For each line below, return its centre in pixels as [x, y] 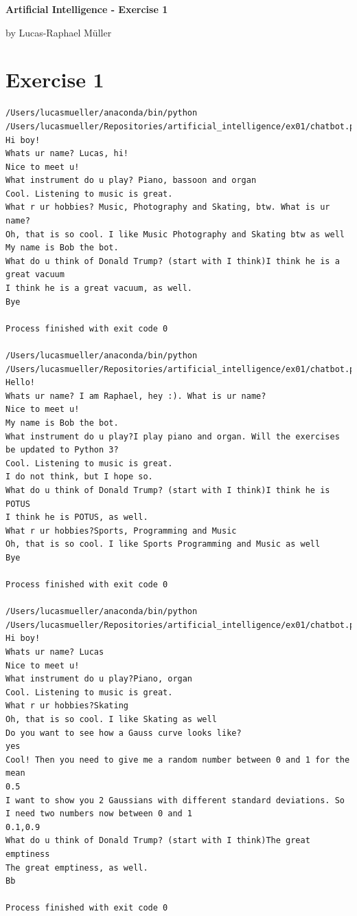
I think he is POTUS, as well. [77, 517]
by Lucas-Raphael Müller [59, 32]
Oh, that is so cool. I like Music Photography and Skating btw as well [175, 234]
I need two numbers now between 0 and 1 [99, 814]
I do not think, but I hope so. [79, 477]
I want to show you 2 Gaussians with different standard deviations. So [175, 800]
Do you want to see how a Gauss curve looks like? [124, 733]
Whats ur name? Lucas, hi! [67, 154]
